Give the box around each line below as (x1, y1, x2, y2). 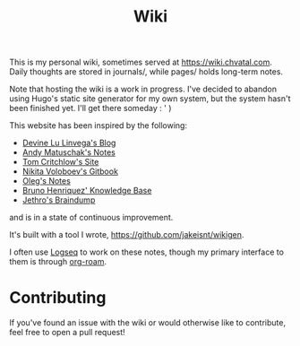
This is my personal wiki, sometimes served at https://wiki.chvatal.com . (9, 56, 273, 68)
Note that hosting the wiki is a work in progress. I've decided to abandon (9, 83, 278, 95)
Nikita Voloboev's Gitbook (21, 166, 119, 177)
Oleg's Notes (21, 176, 72, 186)
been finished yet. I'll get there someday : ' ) (9, 103, 172, 114)
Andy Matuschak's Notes (21, 147, 116, 158)
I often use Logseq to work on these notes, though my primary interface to (9, 247, 285, 257)
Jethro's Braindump (21, 195, 96, 205)
